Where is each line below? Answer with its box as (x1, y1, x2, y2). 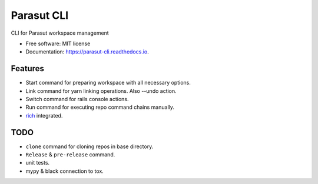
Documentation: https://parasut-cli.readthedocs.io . (25, 48, 150, 55)
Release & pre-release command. (25, 151, 115, 158)
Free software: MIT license (25, 40, 91, 47)
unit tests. (25, 159, 50, 166)
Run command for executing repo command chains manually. (25, 103, 175, 111)
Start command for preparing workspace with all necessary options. (25, 79, 191, 86)
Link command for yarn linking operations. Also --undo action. (25, 87, 177, 94)
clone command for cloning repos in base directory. (25, 143, 154, 150)
